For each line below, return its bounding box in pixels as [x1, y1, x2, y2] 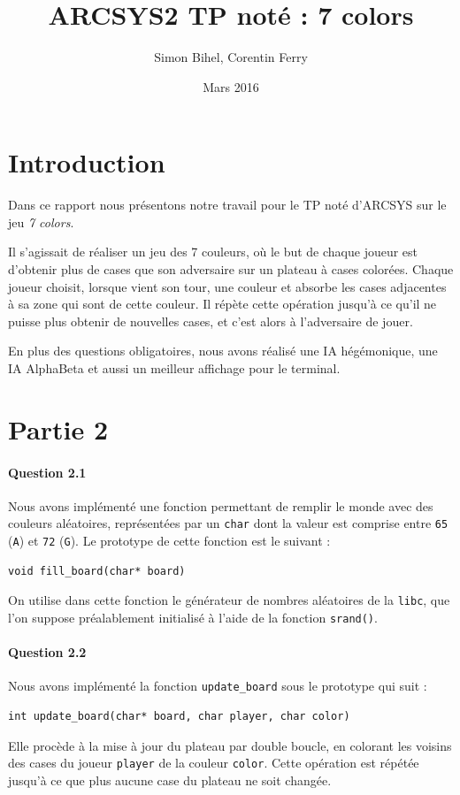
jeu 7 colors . [8, 212, 74, 231]
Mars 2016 [203, 77, 259, 96]
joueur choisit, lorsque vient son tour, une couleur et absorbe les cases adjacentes [8, 277, 447, 295]
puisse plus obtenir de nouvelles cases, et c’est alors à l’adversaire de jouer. [8, 311, 413, 330]
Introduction [8, 144, 165, 180]
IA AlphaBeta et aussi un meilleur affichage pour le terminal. [8, 359, 341, 377]
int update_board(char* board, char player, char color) [8, 710, 350, 723]
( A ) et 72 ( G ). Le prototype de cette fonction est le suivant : [8, 531, 331, 550]
